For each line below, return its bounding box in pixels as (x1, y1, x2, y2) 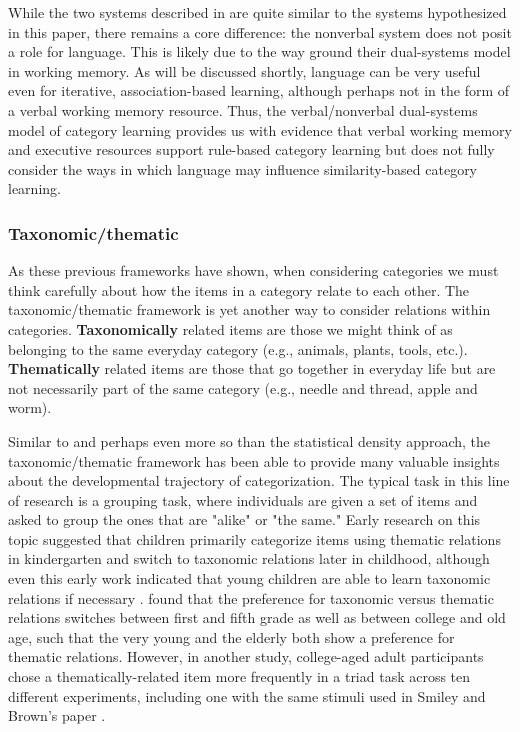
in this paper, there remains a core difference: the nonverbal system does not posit (8, 21, 512, 42)
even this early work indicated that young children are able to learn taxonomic (8, 568, 491, 589)
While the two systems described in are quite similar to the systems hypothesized (8, 2, 507, 22)
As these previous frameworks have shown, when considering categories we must (8, 260, 499, 281)
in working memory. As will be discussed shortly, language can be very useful (8, 60, 481, 81)
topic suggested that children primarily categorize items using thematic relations (8, 528, 501, 549)
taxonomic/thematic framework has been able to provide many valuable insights (8, 450, 500, 471)
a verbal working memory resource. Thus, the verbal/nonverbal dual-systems (8, 99, 478, 120)
